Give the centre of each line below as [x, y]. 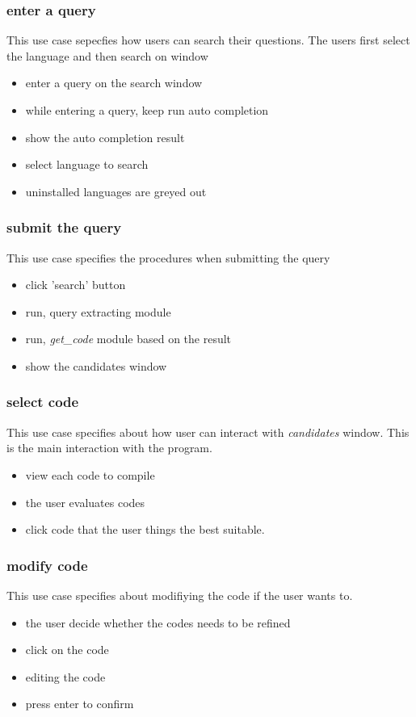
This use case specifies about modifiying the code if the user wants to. [180, 595]
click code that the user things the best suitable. [145, 529]
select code [43, 402]
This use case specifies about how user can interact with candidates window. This [208, 432]
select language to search [87, 164]
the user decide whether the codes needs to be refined [158, 622]
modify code [47, 565]
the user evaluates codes [85, 502]
